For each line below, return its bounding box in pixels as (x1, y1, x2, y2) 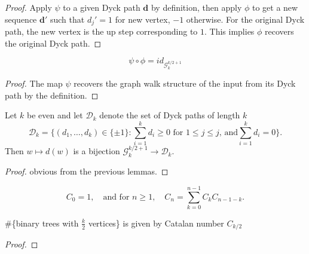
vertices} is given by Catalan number (88, 216, 224, 229)
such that (50, 13, 85, 25)
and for (103, 192, 130, 201)
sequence (5, 13, 37, 25)
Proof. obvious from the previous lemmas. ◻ (5, 165, 169, 178)
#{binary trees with (5, 216, 79, 229)
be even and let (27, 109, 83, 121)
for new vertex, (115, 13, 170, 25)
